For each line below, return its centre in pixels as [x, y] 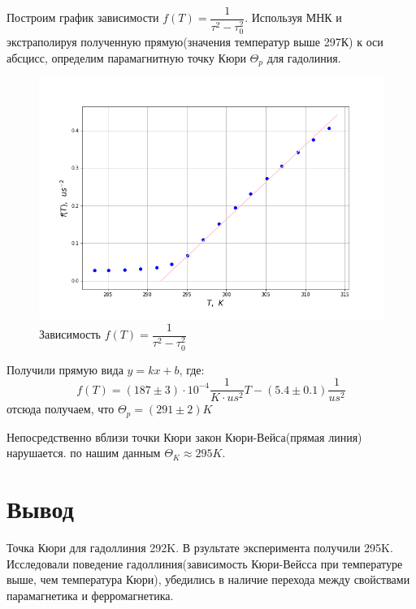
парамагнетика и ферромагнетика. [90, 595]
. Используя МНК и [293, 17]
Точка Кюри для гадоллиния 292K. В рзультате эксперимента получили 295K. [200, 548]
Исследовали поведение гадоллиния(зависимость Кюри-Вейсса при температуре [205, 563]
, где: [192, 369]
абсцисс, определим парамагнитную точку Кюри [126, 57]
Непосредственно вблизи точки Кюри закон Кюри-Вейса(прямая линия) [184, 436]
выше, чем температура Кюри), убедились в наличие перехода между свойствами [208, 579]
